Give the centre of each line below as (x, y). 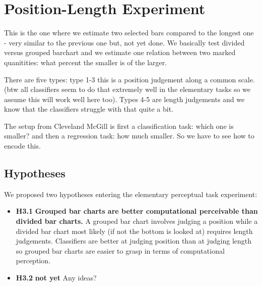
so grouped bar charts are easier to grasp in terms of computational (120, 250)
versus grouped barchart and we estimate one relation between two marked (120, 52)
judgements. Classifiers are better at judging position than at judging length (134, 241)
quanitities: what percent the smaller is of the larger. (86, 62)
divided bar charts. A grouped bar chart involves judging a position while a (137, 221)
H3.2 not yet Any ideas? (56, 278)
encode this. (22, 146)
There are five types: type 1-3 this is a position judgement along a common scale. (129, 79)
